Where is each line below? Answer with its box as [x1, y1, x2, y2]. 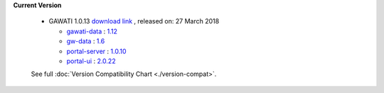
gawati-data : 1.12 [66, 27, 117, 35]
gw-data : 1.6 [66, 37, 105, 45]
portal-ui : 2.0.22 [66, 57, 117, 65]
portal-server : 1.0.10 [66, 47, 127, 55]
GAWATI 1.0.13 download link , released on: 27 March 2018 [48, 17, 220, 26]
